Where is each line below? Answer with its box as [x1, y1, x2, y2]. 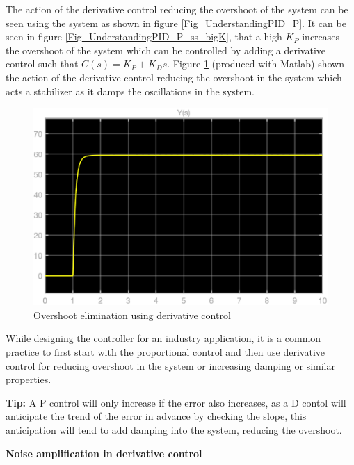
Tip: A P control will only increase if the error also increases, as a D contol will [6, 395, 346, 409]
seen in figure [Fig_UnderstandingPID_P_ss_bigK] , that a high [6, 29, 282, 44]
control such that [6, 56, 79, 71]
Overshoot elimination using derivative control [33, 307, 231, 322]
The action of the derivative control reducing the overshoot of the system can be [6, 2, 348, 16]
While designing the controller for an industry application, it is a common [6, 331, 321, 345]
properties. [6, 372, 51, 386]
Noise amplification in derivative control [6, 446, 202, 460]
